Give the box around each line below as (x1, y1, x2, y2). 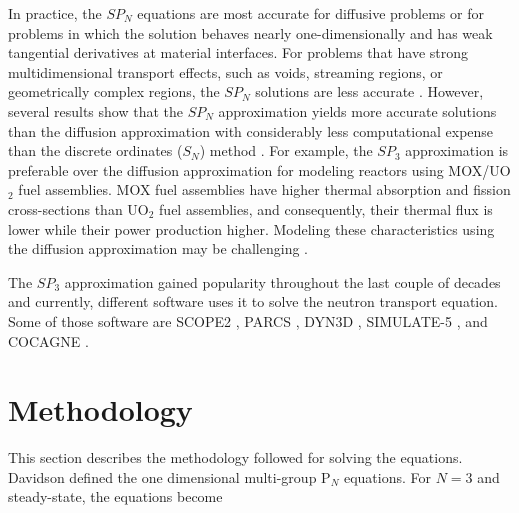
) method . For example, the (199, 140, 373, 161)
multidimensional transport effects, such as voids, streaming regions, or (8, 61, 443, 82)
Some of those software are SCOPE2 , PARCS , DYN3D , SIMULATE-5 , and (8, 310, 488, 331)
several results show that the (8, 100, 183, 121)
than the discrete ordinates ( (8, 140, 183, 161)
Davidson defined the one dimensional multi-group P (8, 466, 331, 487)
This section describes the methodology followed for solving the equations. (8, 447, 463, 468)
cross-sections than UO (8, 198, 149, 219)
